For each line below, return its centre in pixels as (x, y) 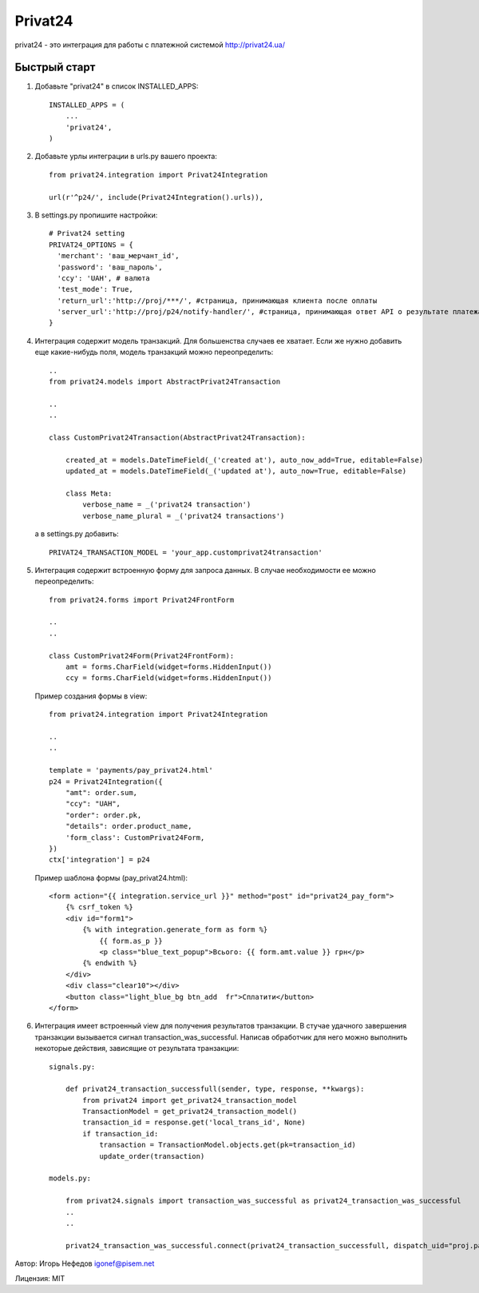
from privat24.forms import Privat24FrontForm (142, 600)
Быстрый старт (55, 68)
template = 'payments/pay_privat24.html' (131, 770)
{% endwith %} (110, 963)
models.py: (70, 1178)
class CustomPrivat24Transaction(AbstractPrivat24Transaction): (178, 438)
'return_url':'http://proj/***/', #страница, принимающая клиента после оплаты (217, 300)
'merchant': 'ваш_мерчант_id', (118, 256)
